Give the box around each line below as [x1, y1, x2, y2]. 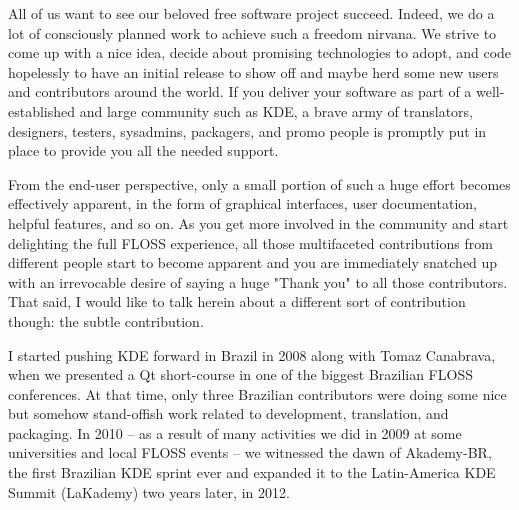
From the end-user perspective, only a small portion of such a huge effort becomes [8, 173, 511, 194]
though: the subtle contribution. [8, 310, 204, 331]
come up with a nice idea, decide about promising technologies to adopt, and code [8, 42, 512, 63]
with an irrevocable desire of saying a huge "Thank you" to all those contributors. [8, 271, 508, 292]
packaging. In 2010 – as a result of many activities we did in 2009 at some [8, 422, 462, 443]
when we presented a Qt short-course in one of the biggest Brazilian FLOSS [8, 364, 473, 385]
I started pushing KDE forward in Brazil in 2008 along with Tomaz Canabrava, [8, 344, 496, 365]
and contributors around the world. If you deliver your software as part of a [8, 81, 472, 102]
